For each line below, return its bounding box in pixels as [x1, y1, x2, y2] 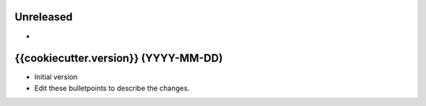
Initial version [34, 72, 78, 82]
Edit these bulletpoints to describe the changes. [34, 83, 190, 93]
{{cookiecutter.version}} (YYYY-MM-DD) [14, 52, 223, 65]
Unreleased [14, 10, 73, 24]
